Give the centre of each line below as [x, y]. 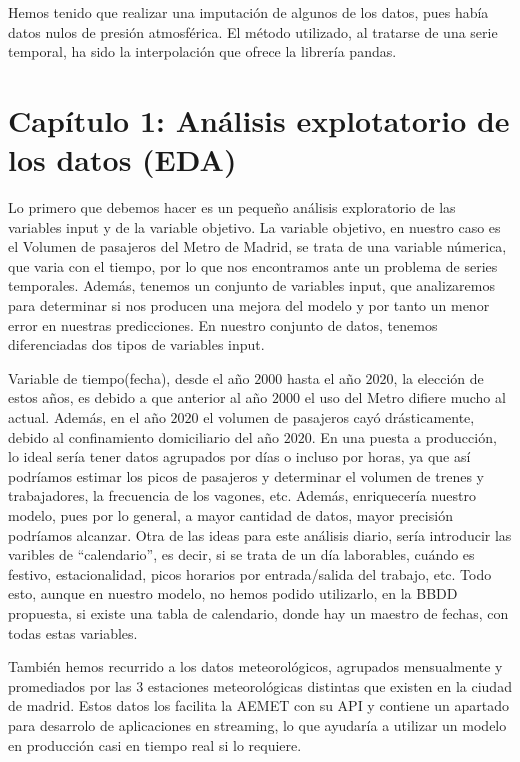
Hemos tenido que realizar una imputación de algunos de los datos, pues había [248, 12]
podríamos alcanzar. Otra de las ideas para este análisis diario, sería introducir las [260, 534]
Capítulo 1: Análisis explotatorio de [259, 119]
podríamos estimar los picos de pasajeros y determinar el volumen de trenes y [246, 475]
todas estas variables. [73, 632]
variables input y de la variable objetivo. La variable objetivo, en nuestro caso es [254, 226]
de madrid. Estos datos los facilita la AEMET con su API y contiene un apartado [258, 705]
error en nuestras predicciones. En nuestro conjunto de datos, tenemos [223, 324]
